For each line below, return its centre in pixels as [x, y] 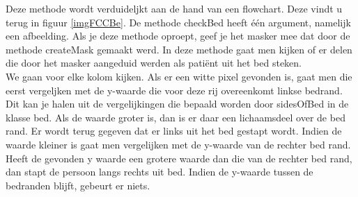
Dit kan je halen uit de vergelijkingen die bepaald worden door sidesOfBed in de [177, 104]
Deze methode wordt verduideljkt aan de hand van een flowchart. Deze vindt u [174, 8]
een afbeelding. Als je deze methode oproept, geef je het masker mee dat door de [178, 36]
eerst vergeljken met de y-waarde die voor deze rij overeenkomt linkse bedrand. [174, 90]
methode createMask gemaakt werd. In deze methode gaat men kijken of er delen [179, 49]
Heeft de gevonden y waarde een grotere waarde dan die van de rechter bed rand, [179, 158]
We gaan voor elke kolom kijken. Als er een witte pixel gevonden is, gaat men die [179, 76]
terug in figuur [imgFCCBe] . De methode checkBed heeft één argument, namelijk [178, 22]
